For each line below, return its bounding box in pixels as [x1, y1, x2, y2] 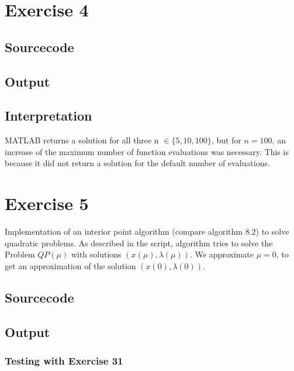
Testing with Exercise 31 [5, 353, 123, 367]
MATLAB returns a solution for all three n [5, 134, 159, 146]
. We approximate [190, 248, 254, 260]
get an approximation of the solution [5, 259, 136, 272]
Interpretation [5, 107, 92, 125]
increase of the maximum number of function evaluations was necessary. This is [5, 145, 289, 157]
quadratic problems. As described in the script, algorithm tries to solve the [5, 236, 273, 249]
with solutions [71, 248, 122, 260]
